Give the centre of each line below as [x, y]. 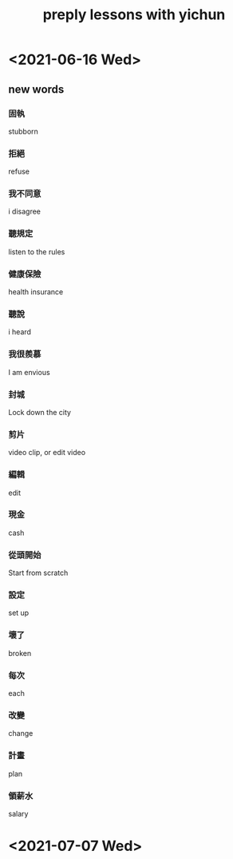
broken [20, 653]
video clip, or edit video [47, 453]
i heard [20, 332]
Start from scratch [38, 573]
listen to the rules [37, 252]
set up [19, 613]
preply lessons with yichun [134, 15]
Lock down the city [40, 412]
